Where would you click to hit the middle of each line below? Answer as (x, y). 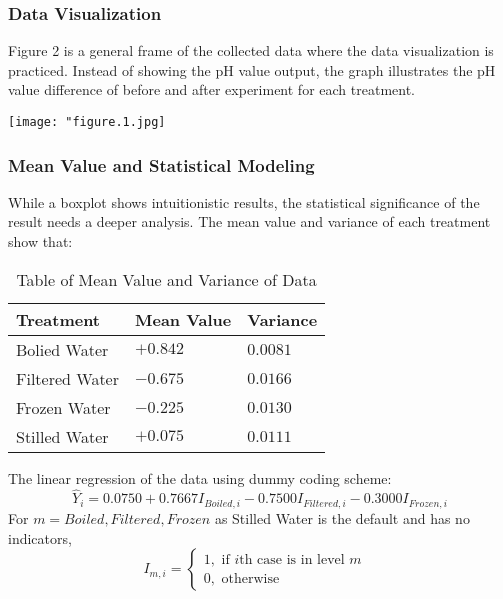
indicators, (40, 537)
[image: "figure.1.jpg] (87, 122)
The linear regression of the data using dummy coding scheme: (200, 477)
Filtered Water (67, 378)
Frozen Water (63, 407)
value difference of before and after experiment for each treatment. (211, 89)
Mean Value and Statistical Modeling (161, 164)
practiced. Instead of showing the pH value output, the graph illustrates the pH (252, 69)
